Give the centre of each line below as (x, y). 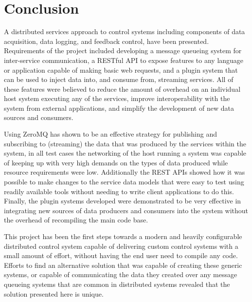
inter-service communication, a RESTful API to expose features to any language (124, 60)
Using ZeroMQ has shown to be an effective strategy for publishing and (111, 134)
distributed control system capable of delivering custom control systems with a (121, 246)
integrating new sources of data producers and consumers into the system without (126, 210)
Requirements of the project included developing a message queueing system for (123, 50)
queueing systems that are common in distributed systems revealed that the (117, 284)
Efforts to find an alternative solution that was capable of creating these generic (123, 265)
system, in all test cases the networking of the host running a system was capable (125, 153)
